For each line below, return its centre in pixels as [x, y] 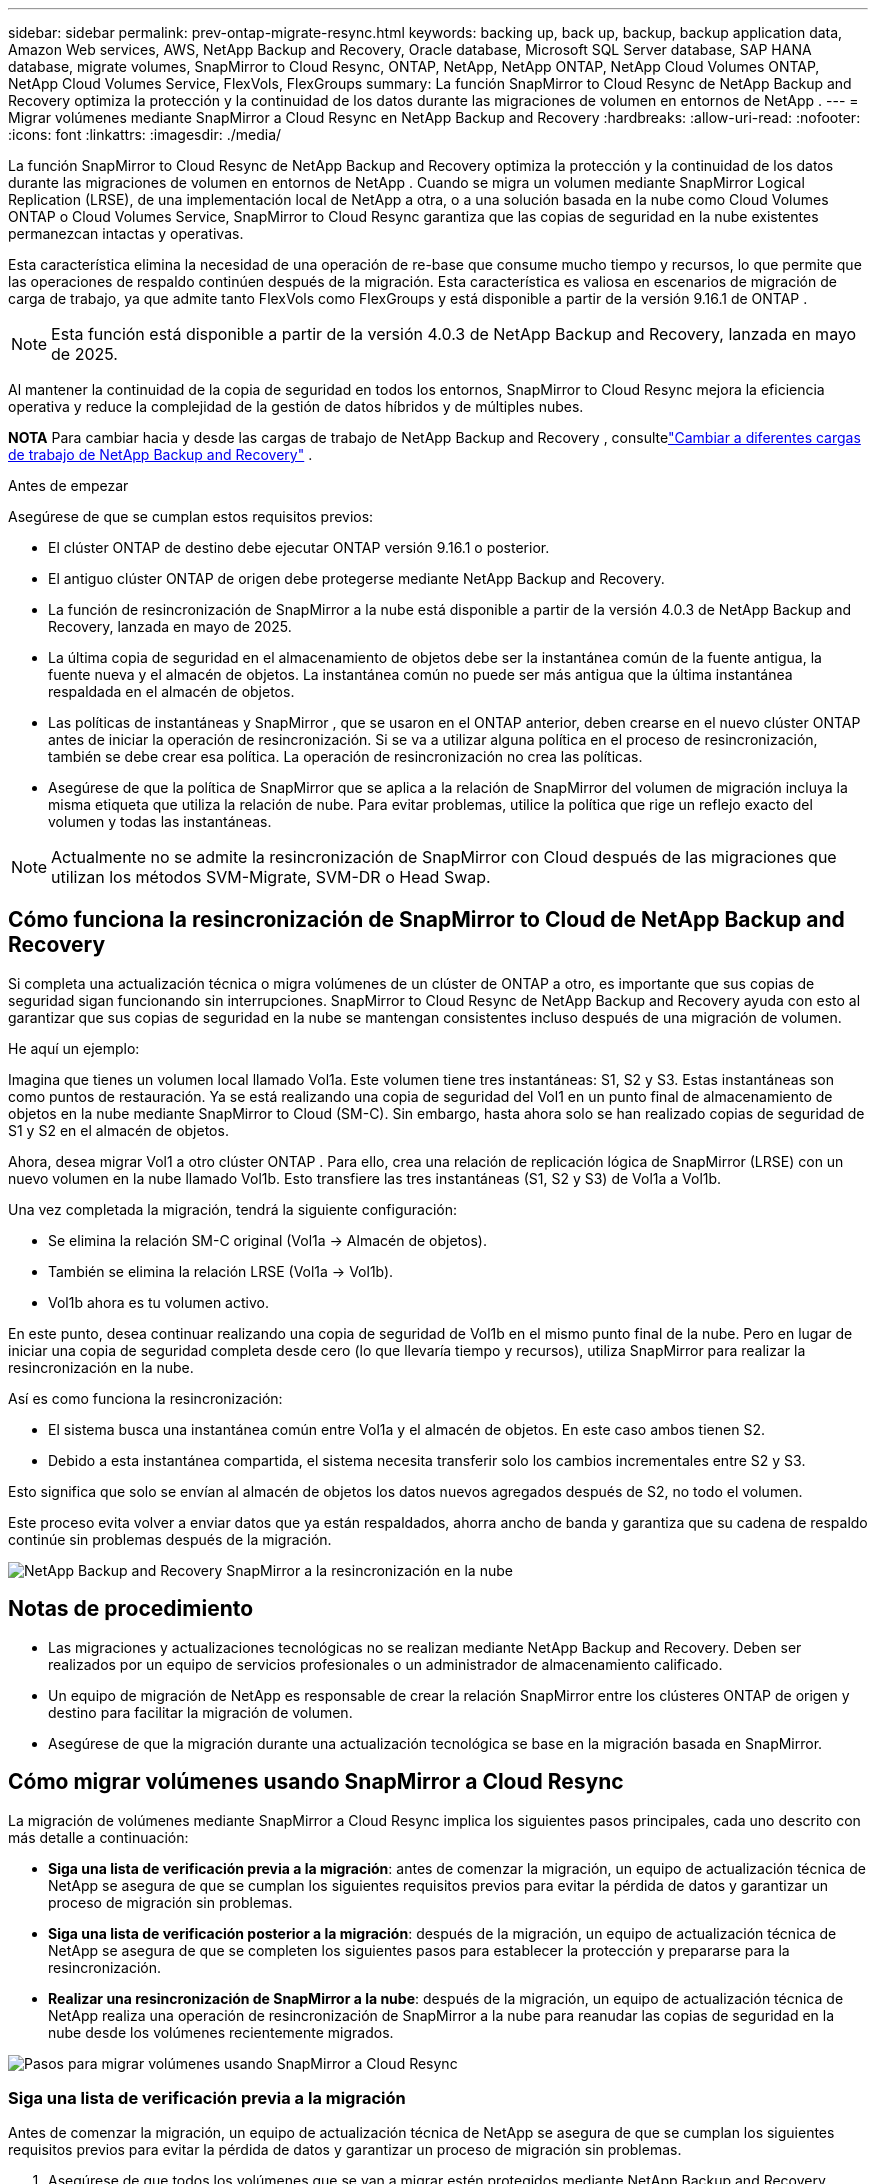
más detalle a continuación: [98, 1837]
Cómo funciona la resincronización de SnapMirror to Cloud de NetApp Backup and [426, 920]
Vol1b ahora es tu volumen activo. [158, 1302]
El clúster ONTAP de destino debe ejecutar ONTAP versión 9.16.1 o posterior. [299, 547]
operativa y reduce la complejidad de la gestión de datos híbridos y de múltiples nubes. [296, 406]
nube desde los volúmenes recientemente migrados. [221, 2032]
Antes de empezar [68, 485]
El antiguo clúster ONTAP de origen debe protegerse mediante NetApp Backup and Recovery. [356, 578]
